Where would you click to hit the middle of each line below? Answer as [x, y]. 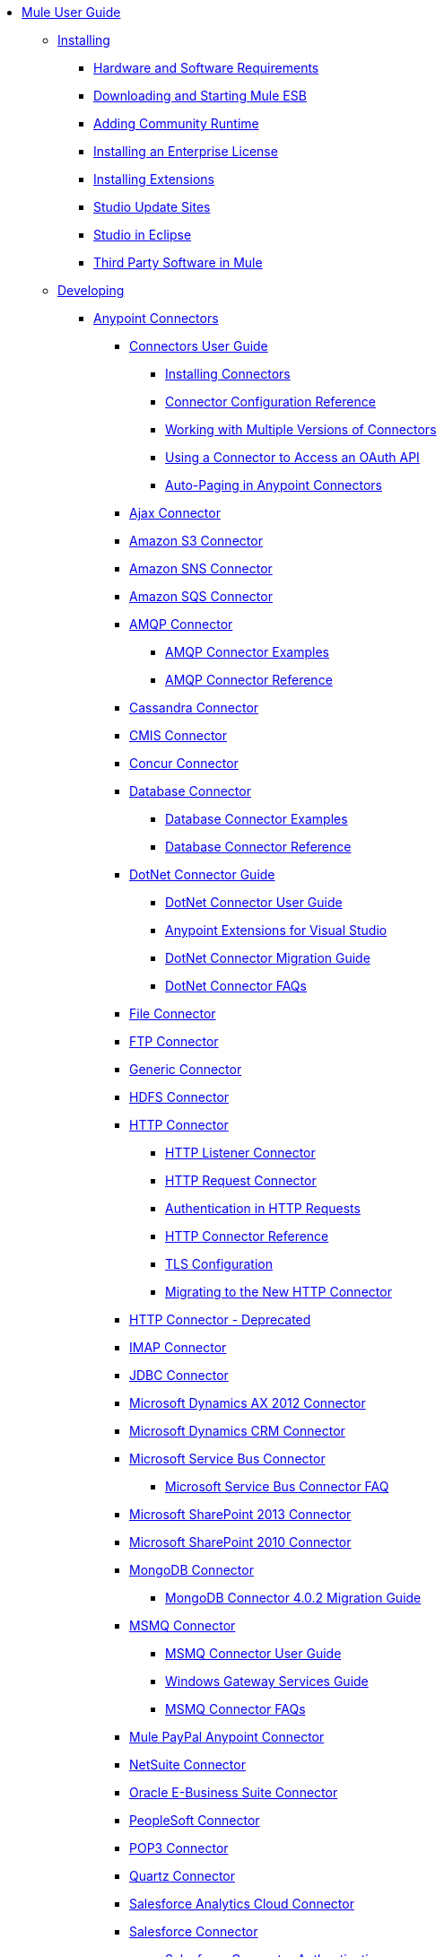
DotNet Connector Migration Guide [268, 958]
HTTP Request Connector [241, 1180]
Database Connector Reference [258, 847]
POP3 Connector [179, 1848]
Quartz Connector [183, 1876]
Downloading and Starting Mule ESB [200, 96]
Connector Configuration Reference [270, 402]
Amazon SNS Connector [201, 568]
